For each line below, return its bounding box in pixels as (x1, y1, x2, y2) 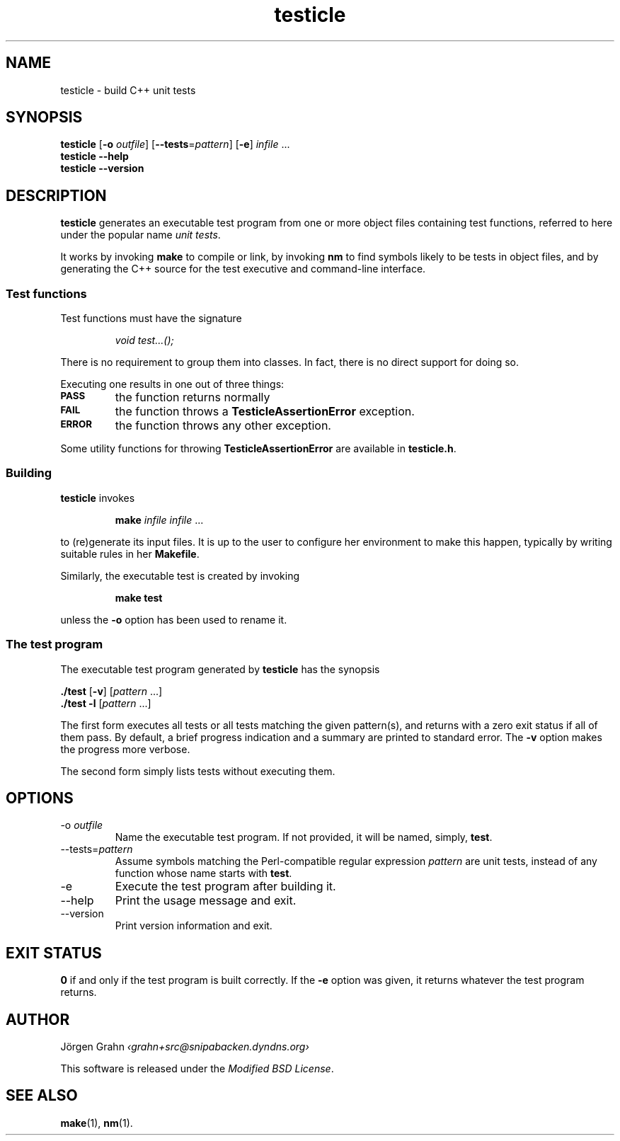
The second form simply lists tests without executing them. (60, 764, 335, 777)
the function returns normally (115, 390, 270, 405)
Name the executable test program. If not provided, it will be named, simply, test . (115, 831, 493, 844)
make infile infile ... (115, 513, 204, 526)
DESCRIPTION (6, 186, 107, 205)
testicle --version (60, 162, 144, 175)
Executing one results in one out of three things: (60, 378, 285, 391)
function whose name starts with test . (115, 867, 292, 880)
